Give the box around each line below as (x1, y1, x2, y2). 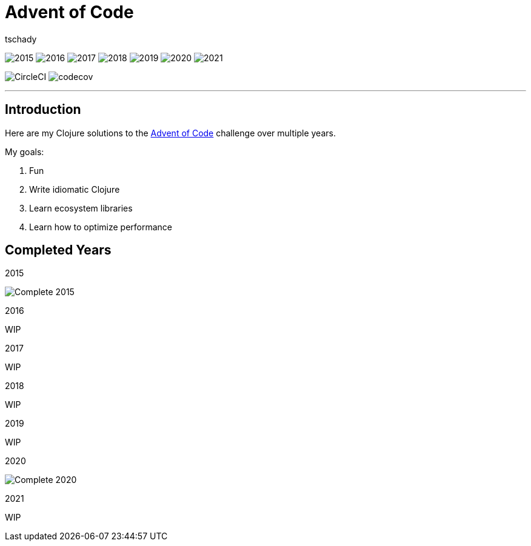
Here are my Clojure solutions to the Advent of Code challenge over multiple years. (5, 127, 336, 138)
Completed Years (5, 242, 112, 258)
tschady (5, 33, 37, 44)
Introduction (5, 102, 81, 118)
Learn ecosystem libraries (29, 202, 133, 213)
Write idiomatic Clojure (29, 184, 120, 195)
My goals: (5, 146, 44, 157)
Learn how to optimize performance (29, 221, 173, 232)
